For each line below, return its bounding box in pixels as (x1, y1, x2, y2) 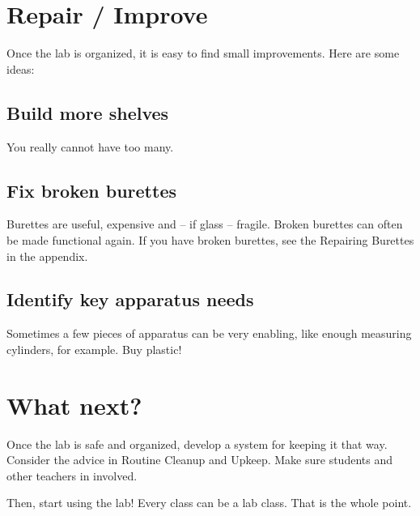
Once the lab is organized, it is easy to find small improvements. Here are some (6, 45, 400, 62)
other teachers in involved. (6, 467, 138, 484)
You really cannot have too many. (6, 138, 174, 155)
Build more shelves (6, 100, 169, 125)
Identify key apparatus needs (6, 287, 254, 312)
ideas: (6, 60, 35, 77)
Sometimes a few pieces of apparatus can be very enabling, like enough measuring (6, 325, 412, 342)
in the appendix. (6, 247, 88, 264)
